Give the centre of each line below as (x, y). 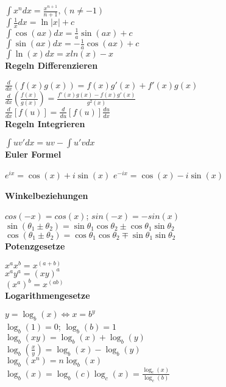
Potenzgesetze (35, 246)
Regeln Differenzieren (51, 65)
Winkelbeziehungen (47, 195)
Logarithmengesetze (48, 295)
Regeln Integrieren (45, 123)
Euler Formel (33, 154)
